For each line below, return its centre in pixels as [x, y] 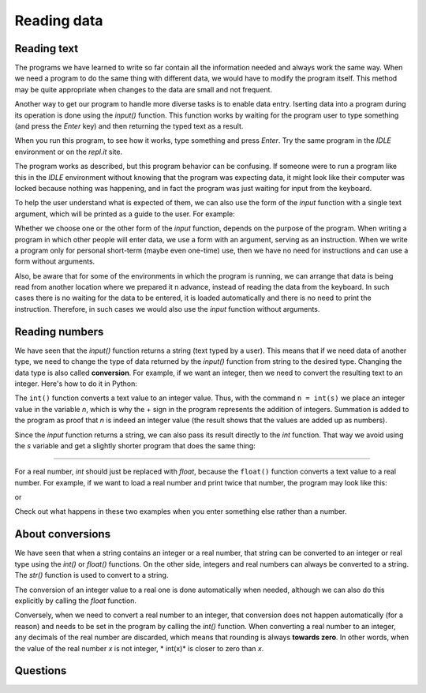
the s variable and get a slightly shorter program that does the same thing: [135, 445]
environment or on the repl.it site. [69, 152]
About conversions [62, 534]
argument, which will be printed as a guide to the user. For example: [125, 214]
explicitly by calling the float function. [76, 601]
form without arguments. [55, 261]
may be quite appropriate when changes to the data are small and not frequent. [143, 89]
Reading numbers [59, 332]
